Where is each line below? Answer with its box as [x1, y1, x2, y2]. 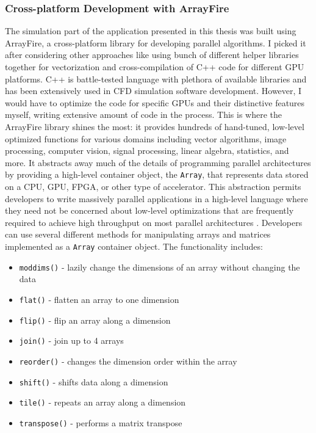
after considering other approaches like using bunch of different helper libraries [5, 48, 299, 61]
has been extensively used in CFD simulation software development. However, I [5, 84, 302, 97]
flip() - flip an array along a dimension [19, 313, 171, 326]
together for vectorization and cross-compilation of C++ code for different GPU [5, 60, 304, 73]
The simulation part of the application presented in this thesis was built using [5, 24, 296, 37]
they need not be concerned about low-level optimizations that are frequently [5, 204, 294, 217]
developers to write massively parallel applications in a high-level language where [5, 192, 308, 205]
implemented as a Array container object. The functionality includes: [5, 239, 263, 252]
